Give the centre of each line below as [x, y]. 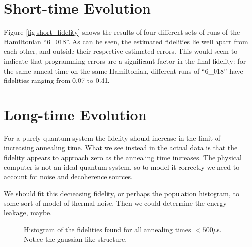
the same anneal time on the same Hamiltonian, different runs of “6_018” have [124, 70]
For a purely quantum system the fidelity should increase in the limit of [112, 138]
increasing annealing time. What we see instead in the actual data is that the [121, 147]
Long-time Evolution [75, 114]
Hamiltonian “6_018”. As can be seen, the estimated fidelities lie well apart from [126, 41]
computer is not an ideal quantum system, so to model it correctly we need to [122, 167]
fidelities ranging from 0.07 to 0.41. [57, 80]
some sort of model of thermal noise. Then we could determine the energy [115, 203]
